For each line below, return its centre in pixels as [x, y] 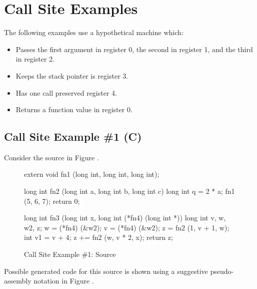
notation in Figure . [64, 281]
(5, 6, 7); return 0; [52, 201]
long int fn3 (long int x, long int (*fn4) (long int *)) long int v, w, [125, 218]
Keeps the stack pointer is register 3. [72, 75]
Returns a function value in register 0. [74, 109]
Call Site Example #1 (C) [73, 136]
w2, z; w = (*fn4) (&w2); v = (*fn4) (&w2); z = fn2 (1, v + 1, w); [127, 227]
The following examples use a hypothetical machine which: [94, 32]
